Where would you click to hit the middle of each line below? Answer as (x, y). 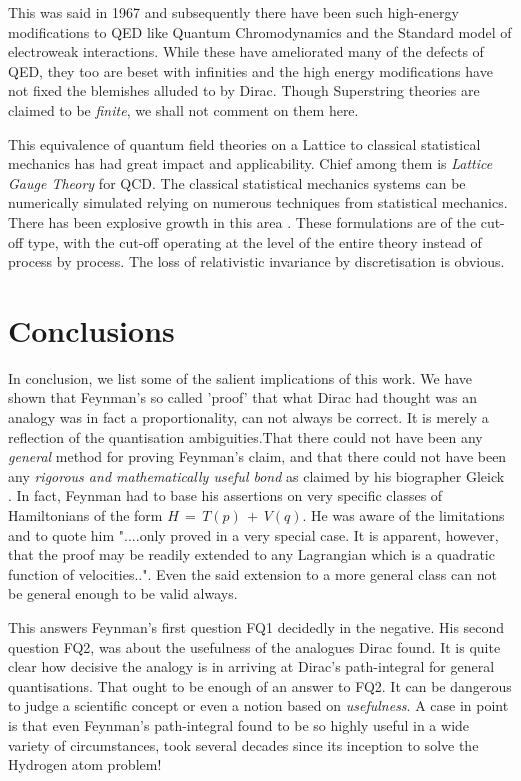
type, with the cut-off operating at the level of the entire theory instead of (254, 241)
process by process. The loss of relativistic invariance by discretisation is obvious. (256, 261)
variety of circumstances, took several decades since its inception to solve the (243, 744)
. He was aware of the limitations (403, 515)
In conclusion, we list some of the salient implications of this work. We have (240, 377)
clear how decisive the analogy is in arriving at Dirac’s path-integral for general (251, 666)
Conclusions (91, 329)
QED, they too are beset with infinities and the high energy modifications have (250, 70)
